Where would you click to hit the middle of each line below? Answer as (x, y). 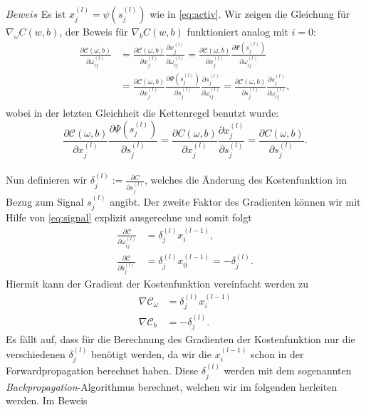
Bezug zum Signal (45, 201)
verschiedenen (36, 353)
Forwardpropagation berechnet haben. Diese (102, 370)
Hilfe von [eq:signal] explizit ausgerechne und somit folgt (129, 217)
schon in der (277, 353)
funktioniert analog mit (237, 31)
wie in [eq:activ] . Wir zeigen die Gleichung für (250, 14)
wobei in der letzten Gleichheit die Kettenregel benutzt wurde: (142, 113)
